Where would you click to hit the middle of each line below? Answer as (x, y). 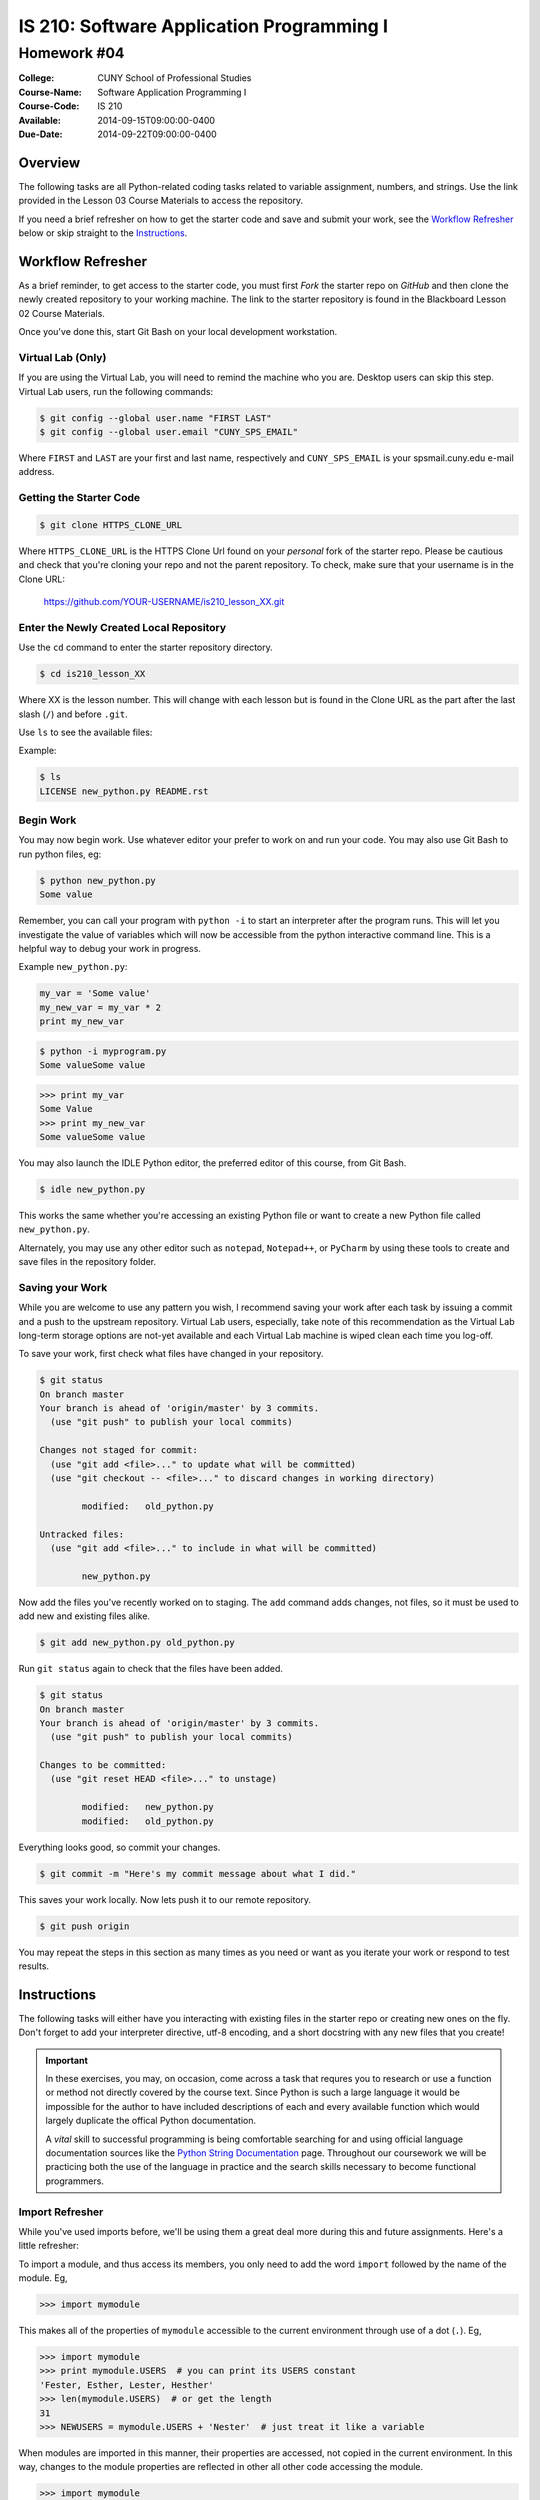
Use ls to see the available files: (85, 732)
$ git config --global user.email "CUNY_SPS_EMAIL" (169, 432)
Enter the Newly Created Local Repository (122, 627)
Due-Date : (40, 134)
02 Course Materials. (61, 313)
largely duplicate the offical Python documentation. (151, 2121)
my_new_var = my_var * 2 (100, 1007)
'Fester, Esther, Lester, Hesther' (126, 2384)
